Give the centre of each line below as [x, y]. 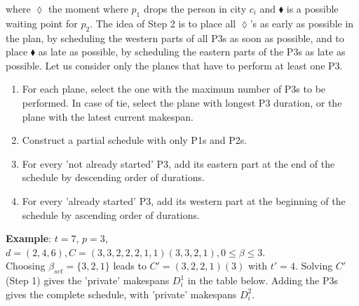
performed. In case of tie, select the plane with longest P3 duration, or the [182, 102]
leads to [130, 266]
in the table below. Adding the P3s [263, 280]
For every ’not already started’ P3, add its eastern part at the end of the [178, 163]
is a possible [312, 8]
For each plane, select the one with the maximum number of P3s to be [174, 89]
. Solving [314, 266]
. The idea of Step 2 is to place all [163, 23]
